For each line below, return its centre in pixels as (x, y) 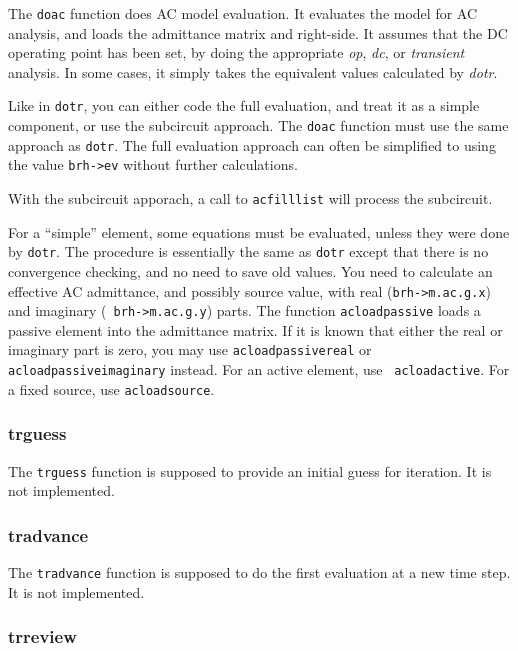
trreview (42, 636)
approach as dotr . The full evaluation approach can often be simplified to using (252, 144)
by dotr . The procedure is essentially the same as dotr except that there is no (248, 251)
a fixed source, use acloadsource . (111, 388)
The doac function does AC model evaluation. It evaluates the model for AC (243, 13)
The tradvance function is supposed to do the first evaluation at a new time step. (259, 572)
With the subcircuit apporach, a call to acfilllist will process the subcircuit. (250, 198)
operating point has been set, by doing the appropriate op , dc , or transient (236, 52)
